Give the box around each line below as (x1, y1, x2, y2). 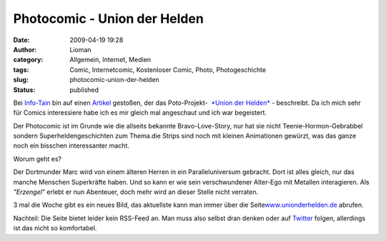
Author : (13, 45, 37, 53)
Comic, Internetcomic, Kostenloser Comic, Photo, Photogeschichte (69, 65, 267, 74)
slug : (13, 76, 29, 84)
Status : (13, 86, 36, 94)
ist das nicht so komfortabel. (13, 224, 97, 232)
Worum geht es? (13, 154, 62, 163)
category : (13, 56, 44, 64)
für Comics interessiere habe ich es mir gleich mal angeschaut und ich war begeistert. (13, 108, 267, 117)
